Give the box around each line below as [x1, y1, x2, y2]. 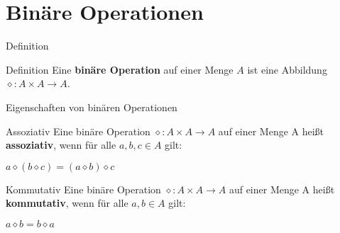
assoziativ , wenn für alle [6, 137, 116, 152]
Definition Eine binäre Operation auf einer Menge [6, 62, 234, 76]
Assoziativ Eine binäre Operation [6, 123, 150, 138]
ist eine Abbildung [247, 62, 327, 76]
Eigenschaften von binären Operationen [6, 99, 177, 114]
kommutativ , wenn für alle [6, 195, 128, 210]
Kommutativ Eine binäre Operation [6, 181, 161, 196]
